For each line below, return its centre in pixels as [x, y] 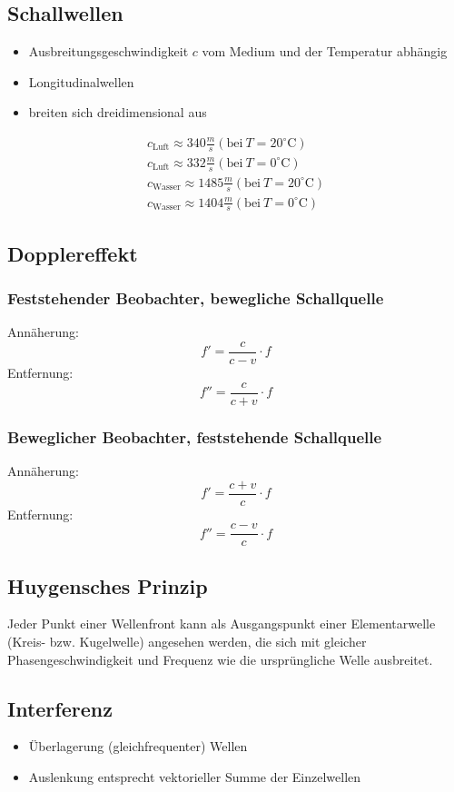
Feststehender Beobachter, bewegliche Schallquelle [196, 298]
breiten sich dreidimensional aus [118, 112]
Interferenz [60, 708]
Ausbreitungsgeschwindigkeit [109, 51]
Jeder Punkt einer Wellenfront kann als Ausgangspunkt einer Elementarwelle [222, 624]
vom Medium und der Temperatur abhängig [325, 51]
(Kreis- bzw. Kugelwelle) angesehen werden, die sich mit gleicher [187, 642]
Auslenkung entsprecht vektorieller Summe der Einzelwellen [195, 777]
